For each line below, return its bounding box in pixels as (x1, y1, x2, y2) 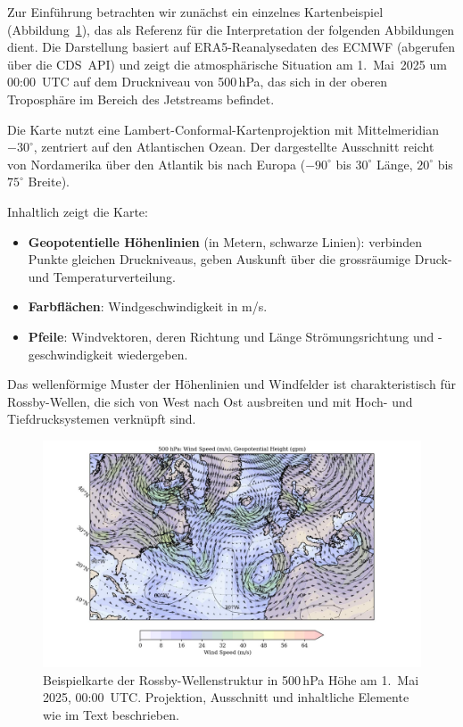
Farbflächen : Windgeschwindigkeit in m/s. (28, 297, 268, 316)
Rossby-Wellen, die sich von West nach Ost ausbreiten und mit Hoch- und (7, 392, 413, 410)
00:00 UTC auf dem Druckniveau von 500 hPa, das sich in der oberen (7, 72, 388, 91)
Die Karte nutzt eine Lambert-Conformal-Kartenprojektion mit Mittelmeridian (7, 120, 440, 138)
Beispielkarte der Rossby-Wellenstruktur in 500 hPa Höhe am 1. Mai (43, 670, 419, 689)
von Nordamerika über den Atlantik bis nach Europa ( (7, 154, 306, 173)
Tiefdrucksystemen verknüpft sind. (7, 409, 196, 428)
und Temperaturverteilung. (28, 267, 176, 285)
